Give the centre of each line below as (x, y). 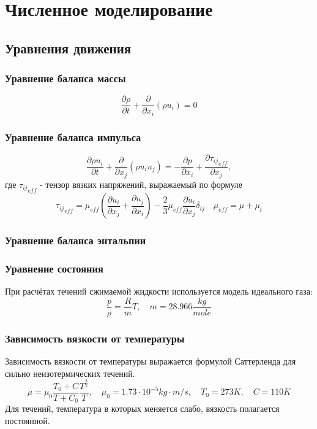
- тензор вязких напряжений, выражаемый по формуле (141, 184)
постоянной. (28, 420)
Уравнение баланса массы (65, 78)
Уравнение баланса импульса (73, 137)
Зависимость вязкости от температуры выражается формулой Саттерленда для (151, 361)
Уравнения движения (68, 48)
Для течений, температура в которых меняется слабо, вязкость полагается (142, 408)
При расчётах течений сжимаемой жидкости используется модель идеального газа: (159, 291)
